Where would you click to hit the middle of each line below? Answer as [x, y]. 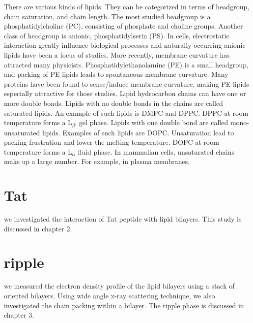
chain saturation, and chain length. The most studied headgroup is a [107, 16]
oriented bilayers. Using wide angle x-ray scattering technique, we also [110, 295]
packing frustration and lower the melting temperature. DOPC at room [112, 142]
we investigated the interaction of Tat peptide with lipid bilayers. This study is [123, 219]
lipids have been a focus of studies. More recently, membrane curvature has [117, 54]
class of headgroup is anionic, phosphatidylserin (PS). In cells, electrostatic [117, 35]
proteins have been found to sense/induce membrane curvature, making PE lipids [126, 83]
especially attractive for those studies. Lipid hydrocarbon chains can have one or [125, 93]
